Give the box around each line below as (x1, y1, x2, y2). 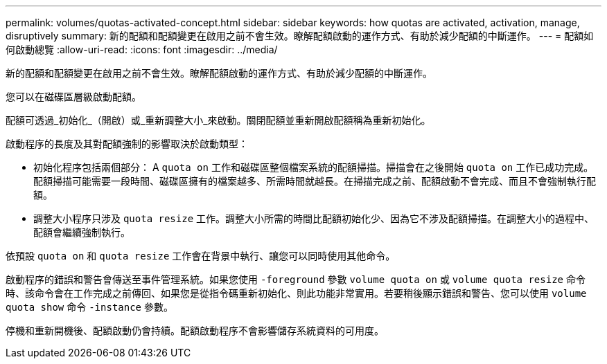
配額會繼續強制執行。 (33, 226, 130, 238)
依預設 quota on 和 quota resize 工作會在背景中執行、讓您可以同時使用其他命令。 (6, 250, 396, 262)
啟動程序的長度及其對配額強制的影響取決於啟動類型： (6, 138, 248, 149)
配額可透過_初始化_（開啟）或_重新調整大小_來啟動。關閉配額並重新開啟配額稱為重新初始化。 (6, 114, 431, 126)
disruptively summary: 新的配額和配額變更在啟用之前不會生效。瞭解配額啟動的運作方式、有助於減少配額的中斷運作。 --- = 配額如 (6, 30, 594, 42)
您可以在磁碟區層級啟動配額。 (6, 91, 141, 102)
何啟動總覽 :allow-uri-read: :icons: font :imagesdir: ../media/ (6, 44, 278, 55)
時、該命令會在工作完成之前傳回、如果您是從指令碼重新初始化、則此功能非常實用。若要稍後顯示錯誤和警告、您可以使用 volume (6, 287, 587, 299)
